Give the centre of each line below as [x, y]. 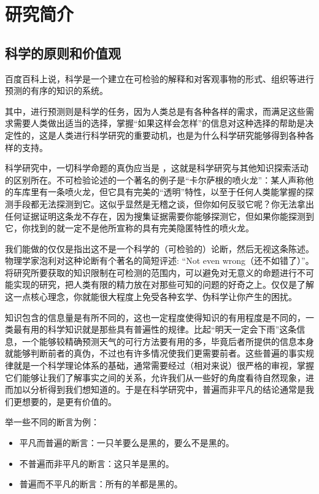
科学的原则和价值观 [63, 52]
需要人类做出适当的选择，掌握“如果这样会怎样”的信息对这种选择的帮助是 [159, 123]
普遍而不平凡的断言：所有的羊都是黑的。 [101, 484]
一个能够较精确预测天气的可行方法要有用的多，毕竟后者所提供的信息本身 [168, 341]
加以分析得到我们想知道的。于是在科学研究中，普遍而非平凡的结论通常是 [159, 389]
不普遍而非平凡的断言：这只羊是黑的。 [97, 463]
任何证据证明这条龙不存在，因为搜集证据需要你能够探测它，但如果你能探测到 [159, 216]
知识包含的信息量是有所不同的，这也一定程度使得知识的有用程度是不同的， [155, 317]
